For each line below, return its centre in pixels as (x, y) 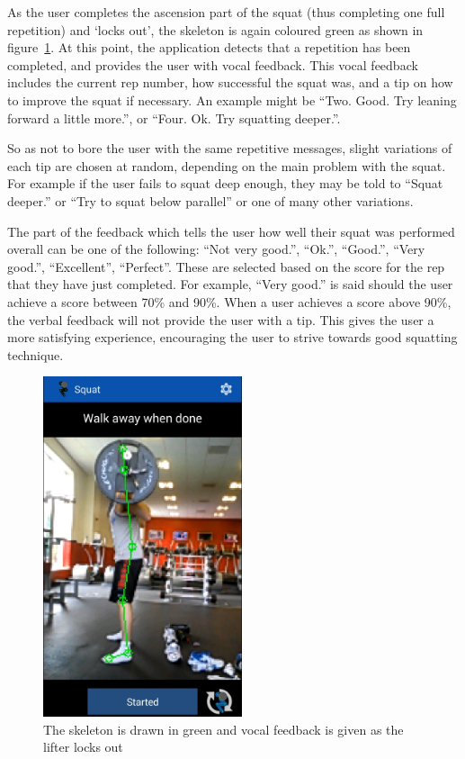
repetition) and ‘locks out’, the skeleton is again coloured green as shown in (215, 29)
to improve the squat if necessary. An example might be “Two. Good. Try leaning (232, 99)
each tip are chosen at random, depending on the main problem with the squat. (227, 165)
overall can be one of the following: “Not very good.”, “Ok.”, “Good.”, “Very (216, 249)
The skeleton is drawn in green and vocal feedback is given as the (224, 729)
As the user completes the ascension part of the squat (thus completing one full (226, 12)
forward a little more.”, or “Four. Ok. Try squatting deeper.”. (174, 117)
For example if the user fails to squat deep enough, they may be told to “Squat (225, 183)
